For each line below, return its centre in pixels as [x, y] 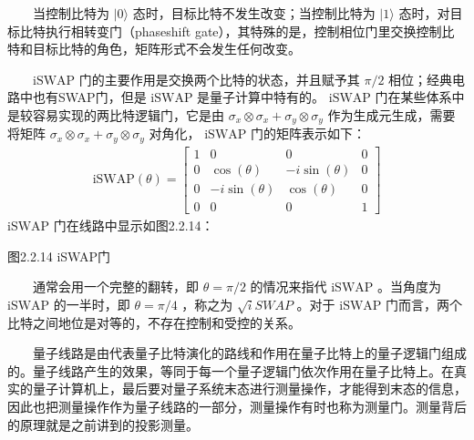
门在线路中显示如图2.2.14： [134, 225]
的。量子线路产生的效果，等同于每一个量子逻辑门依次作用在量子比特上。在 [231, 370]
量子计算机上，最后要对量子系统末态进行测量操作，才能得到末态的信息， [249, 389]
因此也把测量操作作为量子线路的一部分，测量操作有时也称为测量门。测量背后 [237, 406]
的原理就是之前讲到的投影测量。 [103, 424]
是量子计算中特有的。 [261, 97]
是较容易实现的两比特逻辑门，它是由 [116, 114]
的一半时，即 [92, 304]
